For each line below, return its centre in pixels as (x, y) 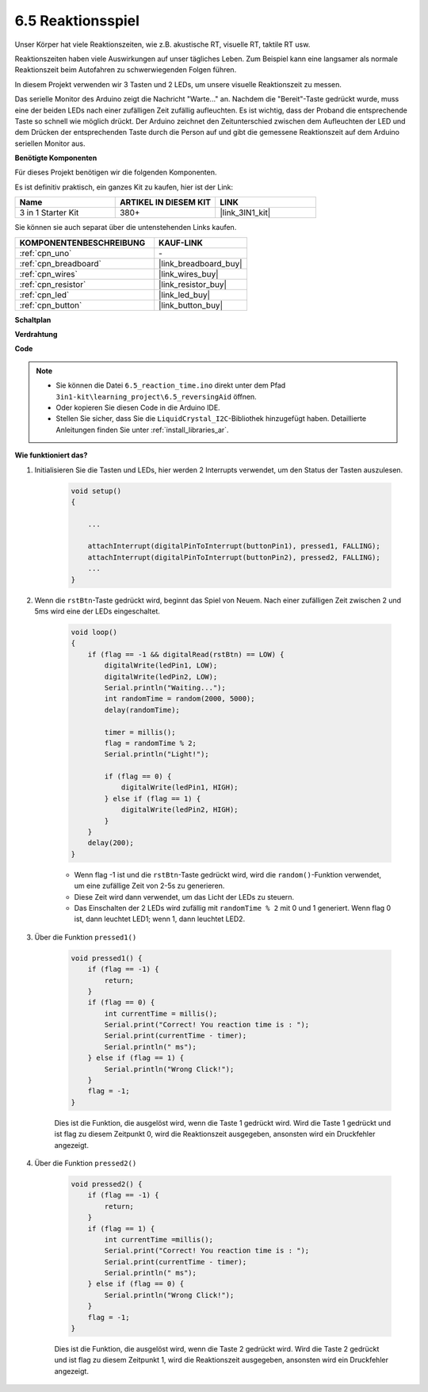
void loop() (94, 632)
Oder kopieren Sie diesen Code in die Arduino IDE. (138, 407)
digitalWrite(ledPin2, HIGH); (180, 810)
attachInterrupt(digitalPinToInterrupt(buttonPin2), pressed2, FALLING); (234, 557)
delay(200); (111, 843)
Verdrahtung (36, 335)
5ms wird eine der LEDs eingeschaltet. (97, 611)
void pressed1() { (107, 958)
